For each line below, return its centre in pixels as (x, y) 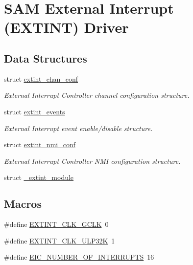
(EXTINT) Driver (66, 27)
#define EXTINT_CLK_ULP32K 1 (60, 240)
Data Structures (46, 58)
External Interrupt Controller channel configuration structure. (97, 95)
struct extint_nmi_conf (40, 144)
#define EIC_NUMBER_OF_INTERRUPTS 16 (79, 257)
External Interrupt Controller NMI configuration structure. (92, 161)
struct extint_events (35, 111)
